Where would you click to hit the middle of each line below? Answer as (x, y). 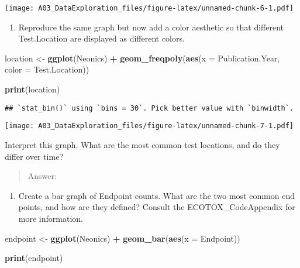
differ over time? (34, 156)
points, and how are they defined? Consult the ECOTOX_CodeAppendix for (157, 207)
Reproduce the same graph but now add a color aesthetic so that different (151, 27)
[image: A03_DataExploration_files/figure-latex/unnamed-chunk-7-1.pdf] (149, 126)
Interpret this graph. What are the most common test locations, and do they (142, 144)
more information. (51, 218)
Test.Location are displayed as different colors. (101, 38)
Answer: (42, 176)
